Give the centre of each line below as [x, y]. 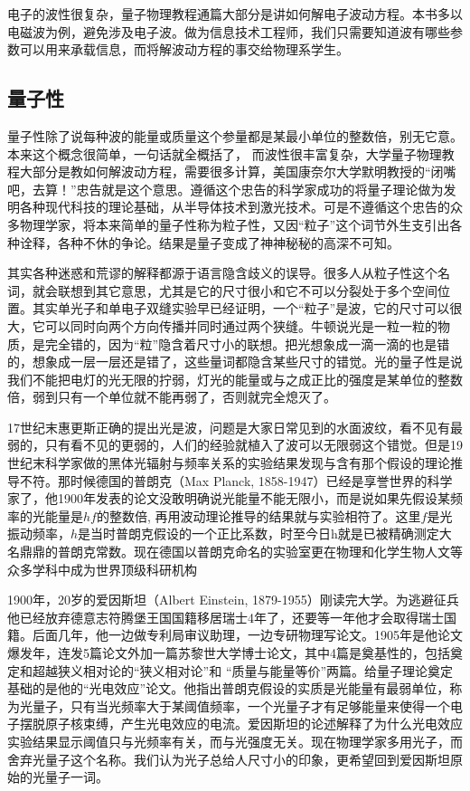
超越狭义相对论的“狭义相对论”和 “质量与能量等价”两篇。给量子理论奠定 [243, 670]
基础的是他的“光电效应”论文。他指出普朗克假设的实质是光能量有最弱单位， [229, 688]
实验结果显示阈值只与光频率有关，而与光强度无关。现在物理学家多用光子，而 [235, 741]
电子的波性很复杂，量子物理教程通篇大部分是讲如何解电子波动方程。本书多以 [235, 14]
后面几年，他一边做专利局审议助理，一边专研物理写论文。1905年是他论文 [247, 635]
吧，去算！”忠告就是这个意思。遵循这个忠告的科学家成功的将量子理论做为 [226, 189]
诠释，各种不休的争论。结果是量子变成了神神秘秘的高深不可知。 [209, 242]
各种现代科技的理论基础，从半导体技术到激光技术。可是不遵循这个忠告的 [235, 207]
